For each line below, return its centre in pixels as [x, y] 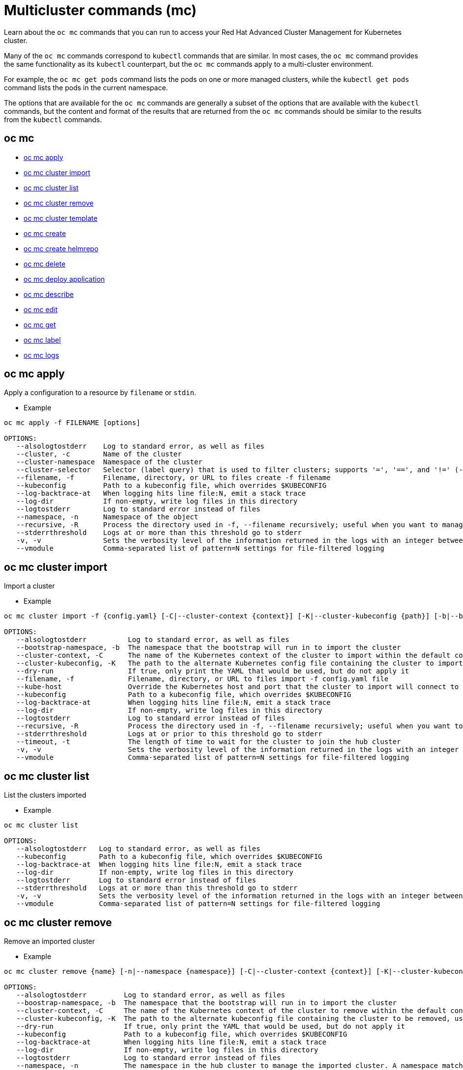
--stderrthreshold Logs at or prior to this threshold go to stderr [169, 734]
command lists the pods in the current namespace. [86, 87]
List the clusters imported [45, 795]
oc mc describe [49, 294]
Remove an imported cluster [50, 941]
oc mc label [42, 340]
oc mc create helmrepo [61, 248]
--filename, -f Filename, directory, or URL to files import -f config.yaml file [202, 679]
